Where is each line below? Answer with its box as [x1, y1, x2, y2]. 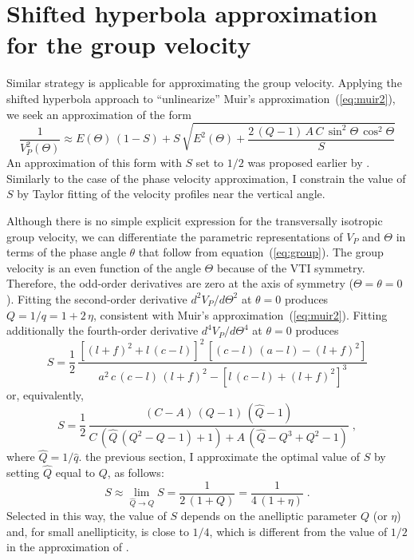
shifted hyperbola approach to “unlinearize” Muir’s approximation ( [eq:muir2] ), [6, 89, 396, 106]
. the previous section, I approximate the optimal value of [78, 448, 361, 465]
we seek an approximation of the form [6, 105, 191, 122]
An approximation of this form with [6, 154, 182, 171]
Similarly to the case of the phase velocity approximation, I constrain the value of [6, 169, 406, 186]
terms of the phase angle [6, 244, 126, 260]
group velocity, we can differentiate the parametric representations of [6, 228, 343, 244]
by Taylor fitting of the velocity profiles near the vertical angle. [17, 185, 325, 202]
